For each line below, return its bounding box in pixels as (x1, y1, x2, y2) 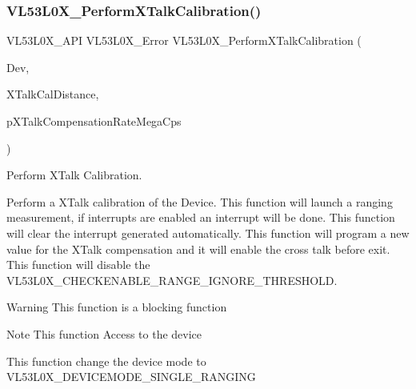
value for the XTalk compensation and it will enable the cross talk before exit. (6, 240, 390, 257)
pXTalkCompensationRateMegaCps (6, 113, 182, 129)
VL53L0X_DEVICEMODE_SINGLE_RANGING (6, 368, 256, 385)
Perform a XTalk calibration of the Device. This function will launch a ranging (6, 193, 393, 210)
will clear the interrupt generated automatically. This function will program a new (6, 224, 410, 241)
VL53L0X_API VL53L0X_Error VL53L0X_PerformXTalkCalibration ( (6, 32, 362, 49)
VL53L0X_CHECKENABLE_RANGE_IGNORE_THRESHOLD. (6, 271, 338, 288)
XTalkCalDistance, (6, 86, 99, 102)
